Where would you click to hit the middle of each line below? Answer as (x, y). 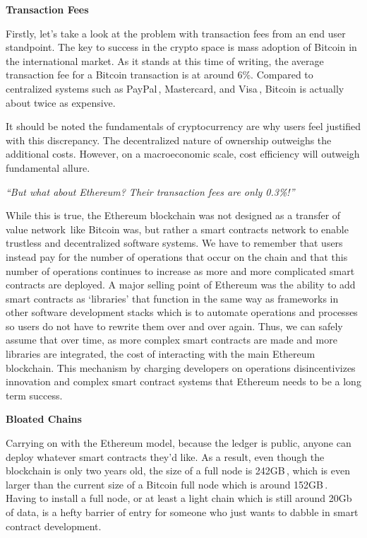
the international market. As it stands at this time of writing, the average (165, 60)
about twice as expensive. (61, 102)
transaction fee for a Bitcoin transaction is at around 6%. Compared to (160, 75)
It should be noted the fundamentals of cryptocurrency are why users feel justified (183, 126)
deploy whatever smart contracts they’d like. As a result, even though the (165, 456)
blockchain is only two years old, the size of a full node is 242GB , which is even (178, 470)
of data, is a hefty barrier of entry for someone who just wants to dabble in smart (182, 512)
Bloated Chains (44, 419)
